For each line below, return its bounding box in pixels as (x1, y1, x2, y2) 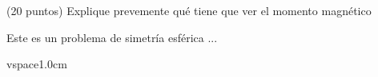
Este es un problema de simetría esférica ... (6, 29, 218, 45)
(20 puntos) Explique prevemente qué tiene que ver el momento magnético (6, 2, 372, 18)
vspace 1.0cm (6, 56, 67, 72)
